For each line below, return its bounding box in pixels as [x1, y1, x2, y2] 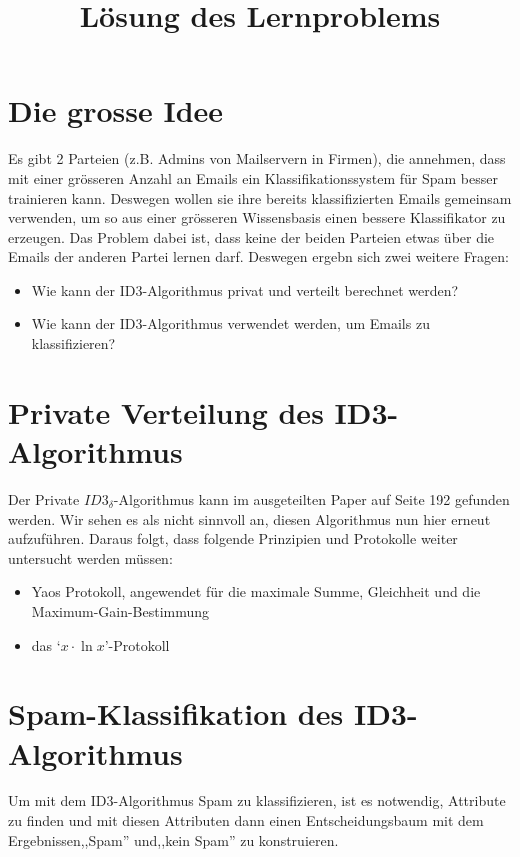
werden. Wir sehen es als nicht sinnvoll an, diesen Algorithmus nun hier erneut [8, 508, 491, 529]
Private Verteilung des [8, 391, 324, 432]
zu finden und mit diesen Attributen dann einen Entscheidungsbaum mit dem [8, 810, 484, 831]
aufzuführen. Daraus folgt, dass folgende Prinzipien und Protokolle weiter [8, 528, 458, 549]
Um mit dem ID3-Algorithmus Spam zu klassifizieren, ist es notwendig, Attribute [8, 790, 506, 811]
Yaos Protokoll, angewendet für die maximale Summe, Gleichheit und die [31, 581, 481, 602]
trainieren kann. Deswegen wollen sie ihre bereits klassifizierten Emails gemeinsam [8, 187, 512, 208]
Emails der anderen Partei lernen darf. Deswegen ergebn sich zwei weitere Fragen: [8, 246, 510, 267]
